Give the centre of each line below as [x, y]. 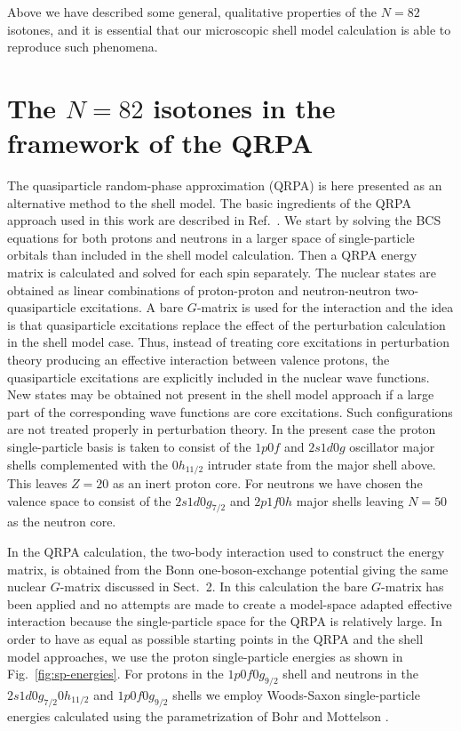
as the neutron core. [62, 522]
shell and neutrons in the [350, 674]
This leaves [37, 483]
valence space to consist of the [89, 500]
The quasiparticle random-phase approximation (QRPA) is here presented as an [225, 185]
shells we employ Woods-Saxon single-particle [296, 694]
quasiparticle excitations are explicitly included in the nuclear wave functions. [219, 377]
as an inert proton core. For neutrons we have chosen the [267, 483]
